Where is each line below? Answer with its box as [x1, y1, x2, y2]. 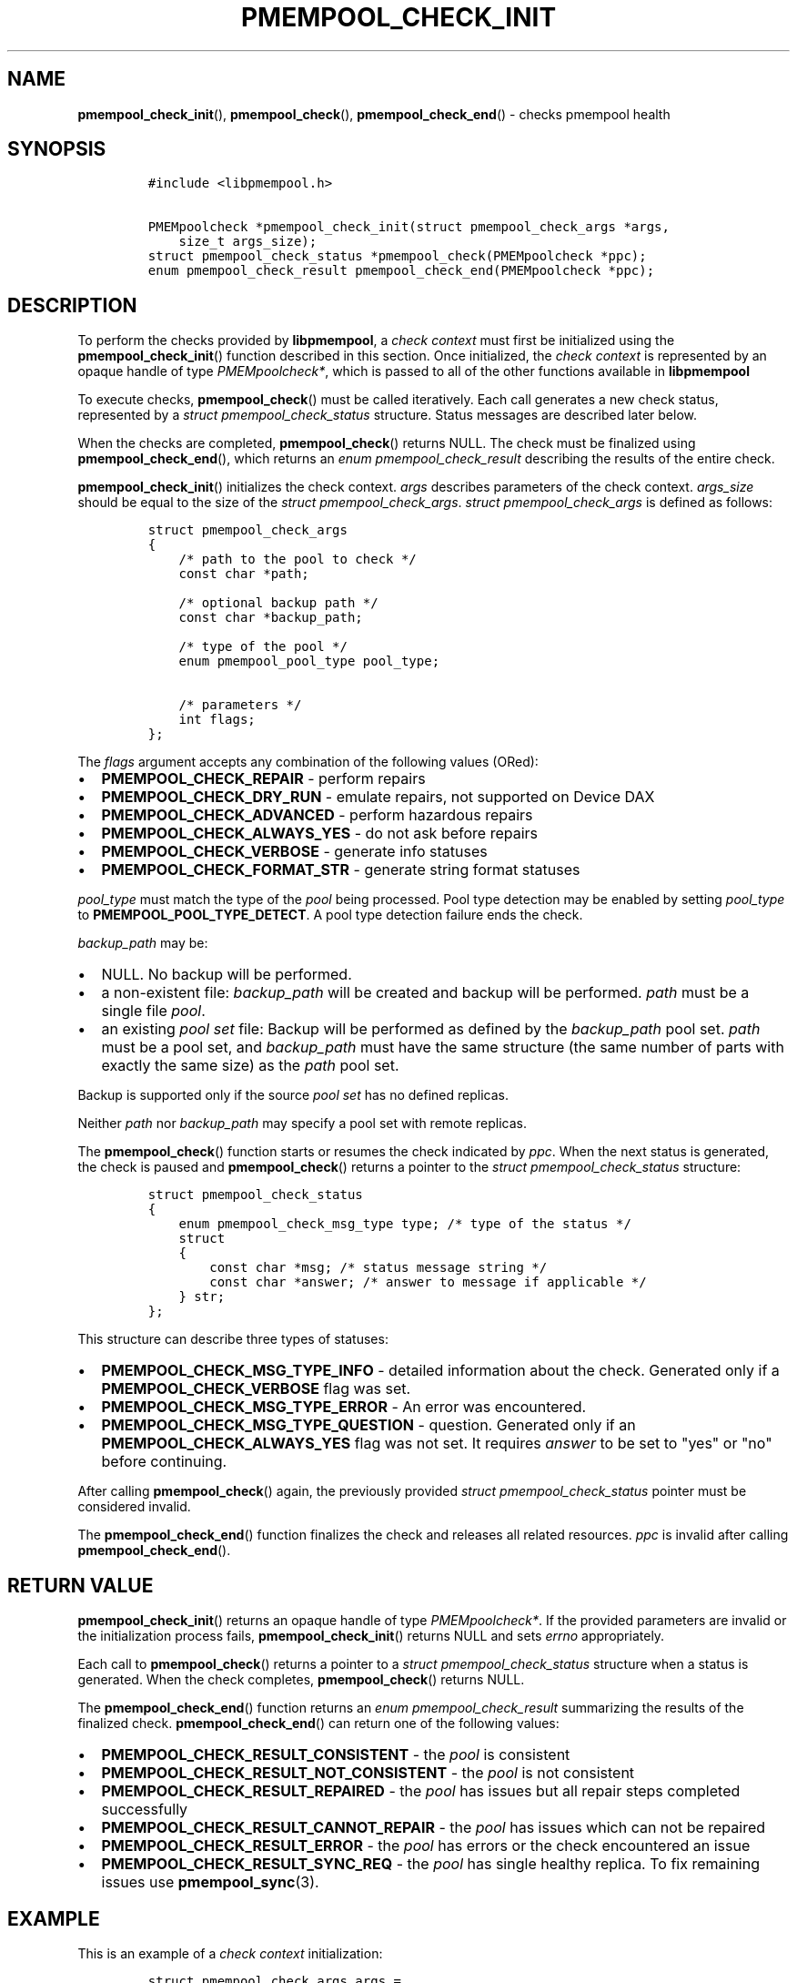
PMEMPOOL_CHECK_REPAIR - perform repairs [101, 769, 426, 788]
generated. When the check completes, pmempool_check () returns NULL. [77, 1672, 525, 1688]
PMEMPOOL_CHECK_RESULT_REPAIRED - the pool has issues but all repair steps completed [101, 1782, 741, 1801]
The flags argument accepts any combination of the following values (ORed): [77, 754, 539, 770]
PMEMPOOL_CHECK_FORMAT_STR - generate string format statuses [101, 860, 580, 880]
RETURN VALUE [7, 1573, 154, 1597]
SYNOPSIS [7, 137, 106, 161]
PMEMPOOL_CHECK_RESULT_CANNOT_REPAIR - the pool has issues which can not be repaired [101, 1818, 766, 1837]
